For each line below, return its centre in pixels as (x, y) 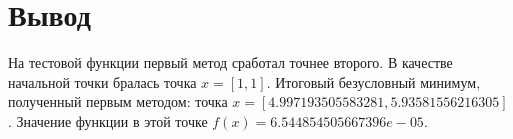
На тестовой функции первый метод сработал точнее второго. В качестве (230, 62)
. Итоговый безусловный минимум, (373, 81)
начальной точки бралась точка (102, 81)
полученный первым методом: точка (118, 101)
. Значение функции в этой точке (108, 120)
